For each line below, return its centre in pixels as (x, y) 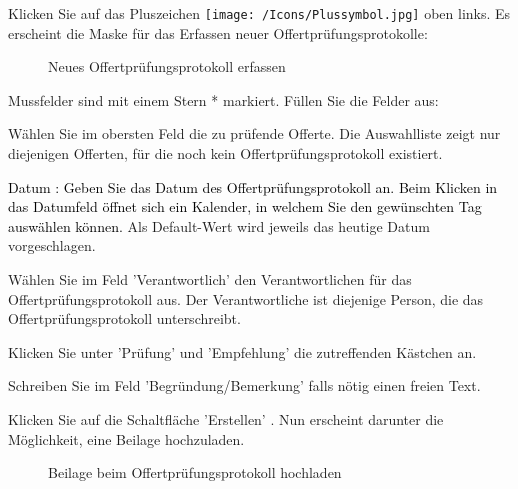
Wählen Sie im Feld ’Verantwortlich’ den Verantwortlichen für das (210, 279)
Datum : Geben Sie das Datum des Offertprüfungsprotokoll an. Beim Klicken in (253, 186)
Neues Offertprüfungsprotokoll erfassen (167, 66)
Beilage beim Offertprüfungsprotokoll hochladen (195, 472)
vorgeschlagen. (52, 245)
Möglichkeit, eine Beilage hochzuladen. (126, 438)
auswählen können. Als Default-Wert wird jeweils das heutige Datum (219, 225)
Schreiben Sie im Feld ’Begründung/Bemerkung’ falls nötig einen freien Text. (244, 385)
